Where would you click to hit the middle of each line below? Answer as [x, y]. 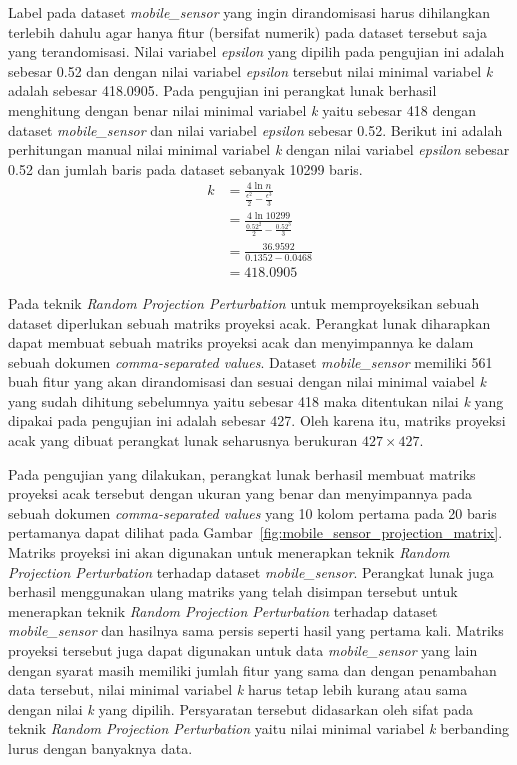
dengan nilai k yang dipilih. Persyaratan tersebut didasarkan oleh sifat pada [240, 708]
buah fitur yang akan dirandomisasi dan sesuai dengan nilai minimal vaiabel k [247, 381]
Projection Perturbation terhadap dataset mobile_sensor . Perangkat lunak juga [251, 571]
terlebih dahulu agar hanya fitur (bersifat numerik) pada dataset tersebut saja [247, 31]
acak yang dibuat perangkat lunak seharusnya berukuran [183, 440]
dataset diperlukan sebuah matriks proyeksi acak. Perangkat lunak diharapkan [249, 322]
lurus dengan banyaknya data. [100, 747]
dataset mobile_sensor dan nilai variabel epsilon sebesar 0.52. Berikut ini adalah [255, 129]
